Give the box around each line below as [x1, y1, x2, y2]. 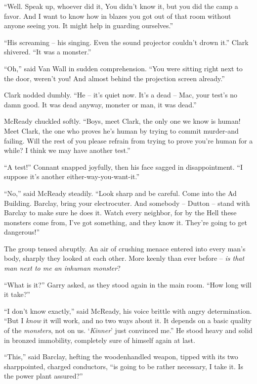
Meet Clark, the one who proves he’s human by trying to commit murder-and [4, 125, 239, 136]
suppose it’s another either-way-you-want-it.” [4, 171, 140, 182]
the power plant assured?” [4, 371, 83, 381]
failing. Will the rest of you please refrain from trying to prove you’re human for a [4, 135, 253, 145]
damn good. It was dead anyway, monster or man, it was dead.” [4, 99, 197, 109]
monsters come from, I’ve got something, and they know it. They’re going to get [4, 217, 247, 227]
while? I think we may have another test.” [4, 145, 130, 155]
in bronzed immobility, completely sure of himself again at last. [4, 335, 195, 345]
